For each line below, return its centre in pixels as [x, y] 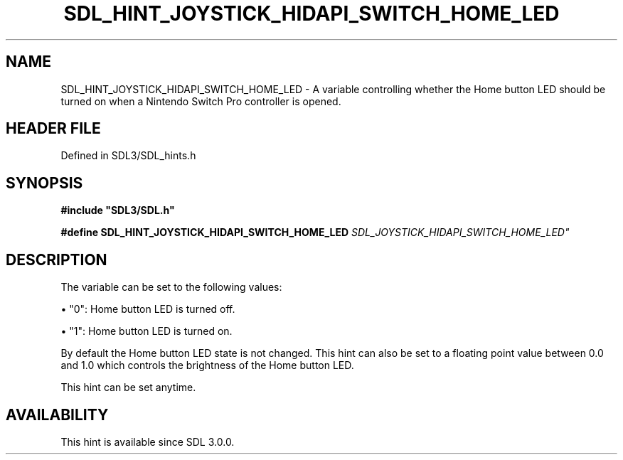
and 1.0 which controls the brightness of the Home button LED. [207, 365]
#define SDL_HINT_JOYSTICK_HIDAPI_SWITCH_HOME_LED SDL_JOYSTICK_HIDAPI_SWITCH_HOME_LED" [315, 232]
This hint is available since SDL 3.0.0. [148, 442]
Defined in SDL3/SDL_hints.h [128, 156]
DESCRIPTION [57, 260]
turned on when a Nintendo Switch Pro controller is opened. [201, 101]
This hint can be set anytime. [128, 387]
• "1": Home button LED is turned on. [147, 331]
